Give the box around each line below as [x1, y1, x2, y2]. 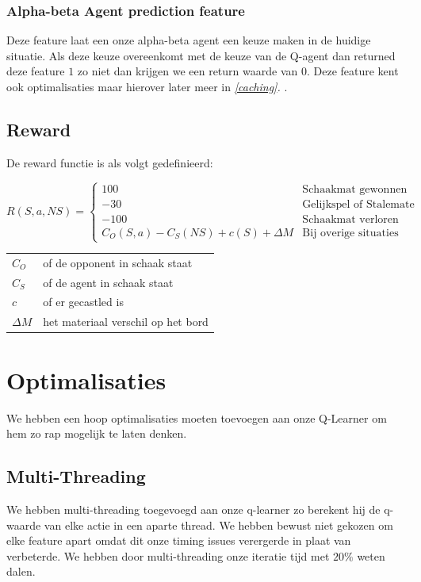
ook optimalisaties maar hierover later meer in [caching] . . [6, 78, 288, 94]
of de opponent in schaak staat [43, 254, 193, 270]
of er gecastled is [43, 293, 124, 310]
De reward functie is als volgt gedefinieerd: [6, 154, 213, 170]
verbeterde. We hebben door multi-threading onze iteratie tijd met [6, 547, 330, 564]
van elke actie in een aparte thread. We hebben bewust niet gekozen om [44, 516, 393, 533]
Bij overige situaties [302, 227, 399, 239]
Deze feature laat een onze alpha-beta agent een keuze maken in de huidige [6, 32, 371, 48]
